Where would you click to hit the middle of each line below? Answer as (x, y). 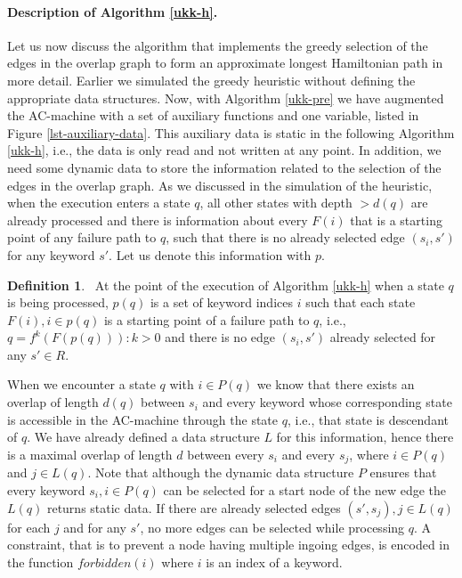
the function (41, 562)
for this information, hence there (365, 437)
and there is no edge (220, 337)
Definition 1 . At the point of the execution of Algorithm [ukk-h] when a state (226, 285)
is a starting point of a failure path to (207, 319)
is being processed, (58, 302)
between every (226, 454)
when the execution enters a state (99, 203)
